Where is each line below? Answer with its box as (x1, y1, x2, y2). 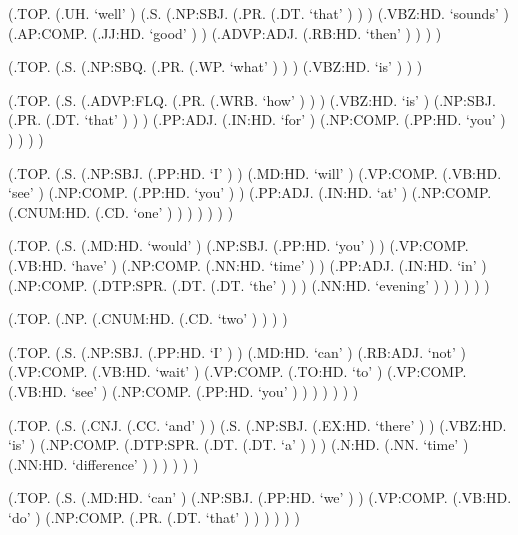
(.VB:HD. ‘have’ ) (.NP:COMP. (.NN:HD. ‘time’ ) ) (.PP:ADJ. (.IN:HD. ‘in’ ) (8, 254, 487, 275)
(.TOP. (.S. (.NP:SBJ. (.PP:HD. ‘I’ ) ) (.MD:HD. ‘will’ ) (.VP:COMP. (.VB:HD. (8, 162, 502, 183)
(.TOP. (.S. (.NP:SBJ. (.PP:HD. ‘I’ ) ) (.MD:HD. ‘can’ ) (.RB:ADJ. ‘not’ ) (8, 341, 466, 362)
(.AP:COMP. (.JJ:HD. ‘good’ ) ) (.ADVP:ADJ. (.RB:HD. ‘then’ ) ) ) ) (8, 22, 442, 43)
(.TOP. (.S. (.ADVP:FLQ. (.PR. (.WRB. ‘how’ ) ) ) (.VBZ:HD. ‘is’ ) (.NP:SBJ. (8, 89, 496, 110)
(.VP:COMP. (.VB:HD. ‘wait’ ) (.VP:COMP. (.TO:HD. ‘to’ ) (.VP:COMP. (8, 361, 467, 382)
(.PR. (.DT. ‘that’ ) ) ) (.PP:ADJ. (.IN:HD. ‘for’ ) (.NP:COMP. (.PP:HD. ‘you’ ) (8, 109, 506, 130)
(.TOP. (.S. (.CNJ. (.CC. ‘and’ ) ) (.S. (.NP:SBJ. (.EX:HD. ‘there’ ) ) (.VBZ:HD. (8, 414, 507, 435)
